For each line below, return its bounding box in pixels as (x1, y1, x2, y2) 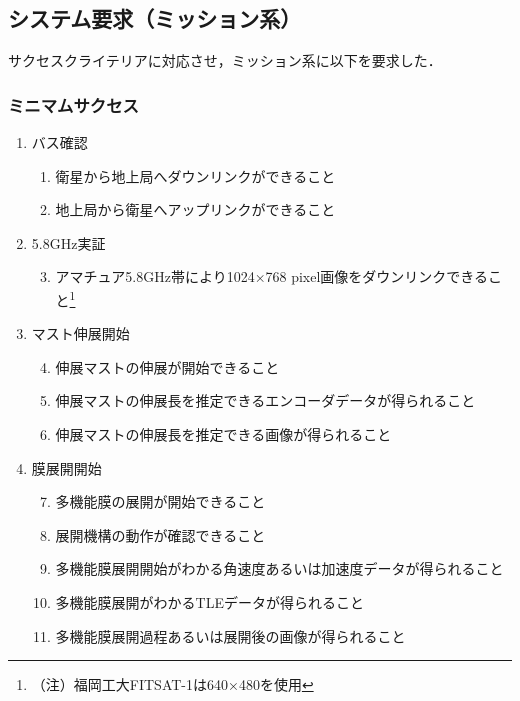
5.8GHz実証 (31, 232, 106, 253)
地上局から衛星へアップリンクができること (55, 199, 336, 220)
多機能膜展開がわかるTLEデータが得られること (55, 591, 364, 612)
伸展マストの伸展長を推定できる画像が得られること (55, 424, 392, 445)
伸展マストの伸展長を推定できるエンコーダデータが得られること (55, 390, 476, 411)
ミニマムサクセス (8, 92, 139, 117)
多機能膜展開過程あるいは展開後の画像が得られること (55, 625, 406, 646)
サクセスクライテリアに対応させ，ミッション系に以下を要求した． (8, 50, 442, 71)
